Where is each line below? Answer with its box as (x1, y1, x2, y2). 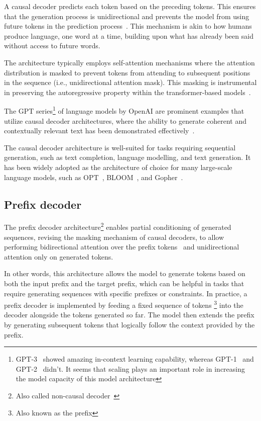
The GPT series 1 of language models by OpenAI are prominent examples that (4, 104, 244, 116)
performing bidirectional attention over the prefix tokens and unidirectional (4, 241, 239, 252)
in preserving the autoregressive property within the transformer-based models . (4, 87, 251, 97)
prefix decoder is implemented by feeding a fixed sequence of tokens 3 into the (4, 298, 243, 310)
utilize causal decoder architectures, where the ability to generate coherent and (4, 115, 246, 126)
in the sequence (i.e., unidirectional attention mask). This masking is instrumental (4, 77, 257, 88)
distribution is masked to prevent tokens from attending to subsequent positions (4, 67, 250, 77)
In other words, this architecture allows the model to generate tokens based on (4, 268, 245, 279)
